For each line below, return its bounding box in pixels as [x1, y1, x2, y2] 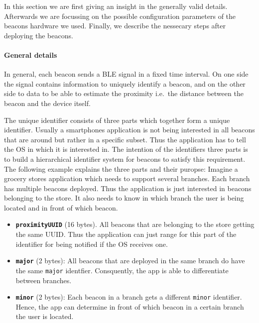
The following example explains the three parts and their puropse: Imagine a [4, 163, 238, 174]
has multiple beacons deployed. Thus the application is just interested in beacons [4, 183, 252, 193]
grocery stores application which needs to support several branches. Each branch [4, 173, 250, 184]
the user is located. [15, 311, 74, 322]
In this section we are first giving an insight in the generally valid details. [4, 1, 228, 11]
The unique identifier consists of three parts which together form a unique [4, 114, 230, 125]
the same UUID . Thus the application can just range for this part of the [15, 229, 237, 239]
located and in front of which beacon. [4, 202, 118, 213]
